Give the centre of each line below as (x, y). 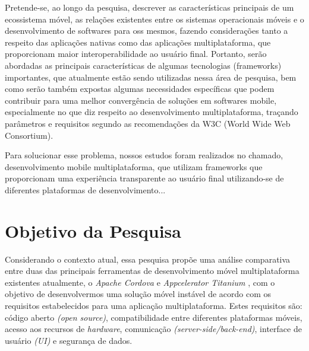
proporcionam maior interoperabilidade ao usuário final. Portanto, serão (136, 54)
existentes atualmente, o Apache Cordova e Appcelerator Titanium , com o (140, 282)
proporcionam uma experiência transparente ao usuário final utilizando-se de (144, 178)
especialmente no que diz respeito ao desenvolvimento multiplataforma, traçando (152, 112)
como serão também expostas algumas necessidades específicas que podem (140, 89)
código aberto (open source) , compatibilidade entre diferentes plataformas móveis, (154, 317)
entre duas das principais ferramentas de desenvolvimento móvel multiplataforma (152, 271)
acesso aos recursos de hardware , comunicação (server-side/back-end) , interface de (153, 329)
